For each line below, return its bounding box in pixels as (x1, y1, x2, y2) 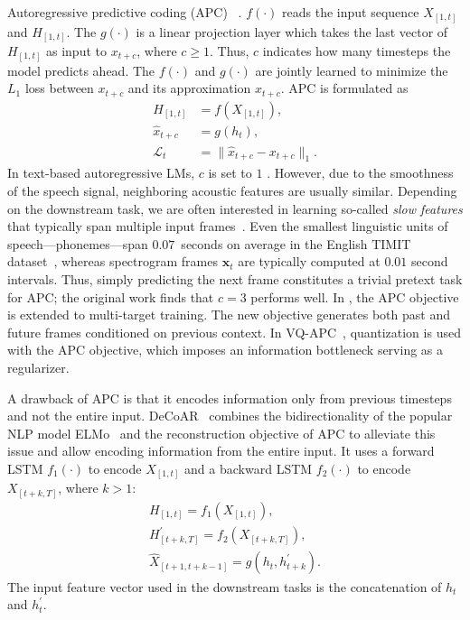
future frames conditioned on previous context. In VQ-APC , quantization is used (7, 322, 461, 341)
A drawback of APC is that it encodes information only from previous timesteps (7, 388, 452, 407)
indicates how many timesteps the (262, 42, 451, 60)
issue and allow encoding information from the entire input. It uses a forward (7, 441, 435, 460)
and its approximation (127, 79, 251, 97)
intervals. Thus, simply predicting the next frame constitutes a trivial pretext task (7, 269, 463, 288)
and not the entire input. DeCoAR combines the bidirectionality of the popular (7, 406, 453, 425)
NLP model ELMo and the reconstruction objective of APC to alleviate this (7, 423, 436, 442)
